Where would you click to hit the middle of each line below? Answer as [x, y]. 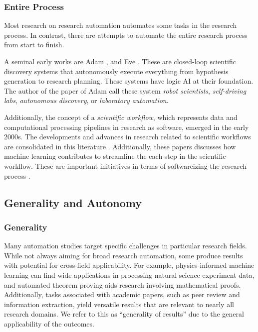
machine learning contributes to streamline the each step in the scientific [115, 156]
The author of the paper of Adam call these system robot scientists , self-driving [125, 90]
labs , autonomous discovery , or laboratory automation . [86, 100]
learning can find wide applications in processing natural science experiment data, [129, 275]
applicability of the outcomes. [49, 323]
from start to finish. [34, 45]
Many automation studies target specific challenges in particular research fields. [126, 246]
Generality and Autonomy [73, 202]
